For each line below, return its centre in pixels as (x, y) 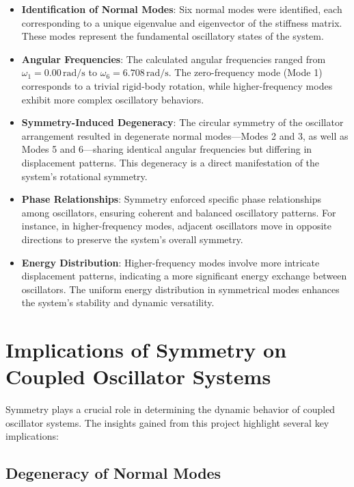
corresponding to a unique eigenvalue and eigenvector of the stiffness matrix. (182, 22)
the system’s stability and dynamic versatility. (118, 302)
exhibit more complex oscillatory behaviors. (113, 99)
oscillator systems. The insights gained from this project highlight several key (167, 422)
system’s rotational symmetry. (84, 176)
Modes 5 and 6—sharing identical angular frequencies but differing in (167, 149)
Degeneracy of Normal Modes (113, 473)
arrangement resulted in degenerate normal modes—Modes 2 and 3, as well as (185, 135)
